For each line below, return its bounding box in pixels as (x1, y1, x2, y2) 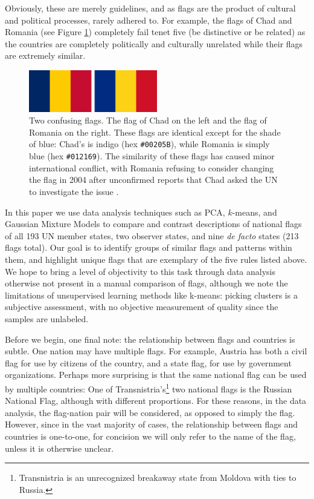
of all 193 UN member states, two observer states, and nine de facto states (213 (5, 229, 299, 242)
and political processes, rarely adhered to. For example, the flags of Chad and (5, 13, 292, 26)
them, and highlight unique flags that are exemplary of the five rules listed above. (5, 253, 307, 265)
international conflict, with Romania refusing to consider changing (29, 161, 274, 174)
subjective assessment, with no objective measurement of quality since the (5, 300, 278, 313)
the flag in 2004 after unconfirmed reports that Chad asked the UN (29, 173, 278, 186)
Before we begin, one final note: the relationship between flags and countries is (5, 332, 295, 345)
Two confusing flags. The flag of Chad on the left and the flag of (29, 114, 267, 127)
